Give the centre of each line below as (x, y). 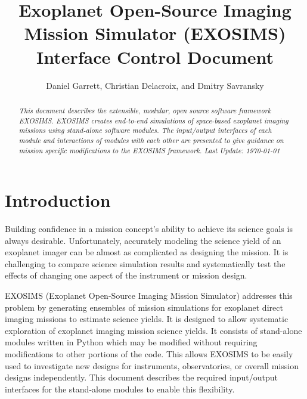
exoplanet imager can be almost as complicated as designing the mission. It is (147, 252)
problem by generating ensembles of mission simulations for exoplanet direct (144, 307)
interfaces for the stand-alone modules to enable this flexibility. (120, 389)
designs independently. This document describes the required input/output (141, 377)
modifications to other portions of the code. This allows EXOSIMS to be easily (149, 354)
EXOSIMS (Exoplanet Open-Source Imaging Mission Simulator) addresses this (149, 296)
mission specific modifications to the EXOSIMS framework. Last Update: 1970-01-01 (149, 150)
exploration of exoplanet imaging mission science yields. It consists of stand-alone (153, 330)
